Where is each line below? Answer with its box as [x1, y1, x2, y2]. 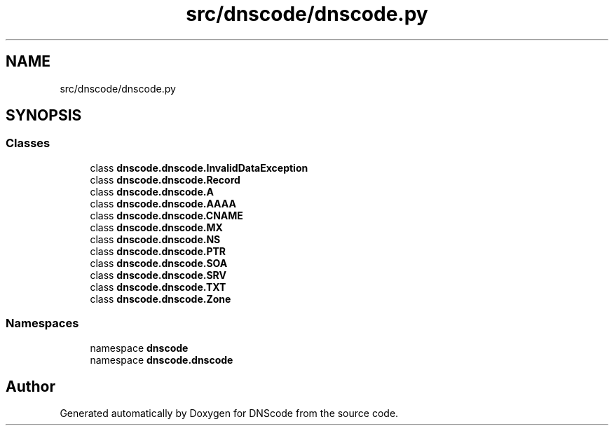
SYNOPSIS [6, 107, 82, 125]
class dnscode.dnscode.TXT [90, 280, 226, 293]
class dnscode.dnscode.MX [90, 221, 223, 233]
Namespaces [6, 316, 79, 331]
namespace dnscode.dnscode [90, 353, 233, 366]
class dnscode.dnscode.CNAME [90, 209, 243, 221]
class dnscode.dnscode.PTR [90, 245, 226, 257]
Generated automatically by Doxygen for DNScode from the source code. [60, 407, 399, 420]
